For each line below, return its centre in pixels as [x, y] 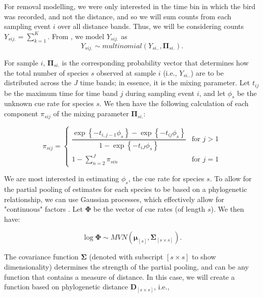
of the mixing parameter [91, 113]
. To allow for [231, 178]
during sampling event [160, 93]
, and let [212, 93]
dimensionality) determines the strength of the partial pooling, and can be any [126, 267]
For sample [21, 63]
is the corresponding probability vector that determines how [155, 63]
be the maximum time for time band [61, 93]
